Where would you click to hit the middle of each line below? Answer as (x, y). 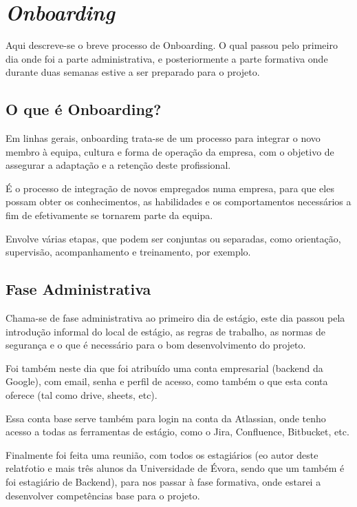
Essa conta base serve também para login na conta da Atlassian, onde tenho (166, 418)
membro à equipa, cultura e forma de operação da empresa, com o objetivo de (170, 151)
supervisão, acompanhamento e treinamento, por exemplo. (128, 252)
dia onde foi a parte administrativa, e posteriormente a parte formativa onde (167, 58)
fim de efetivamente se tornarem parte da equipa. (109, 215)
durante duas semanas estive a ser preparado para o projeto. (133, 72)
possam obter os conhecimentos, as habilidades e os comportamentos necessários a (178, 201)
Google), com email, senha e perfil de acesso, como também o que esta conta (167, 381)
